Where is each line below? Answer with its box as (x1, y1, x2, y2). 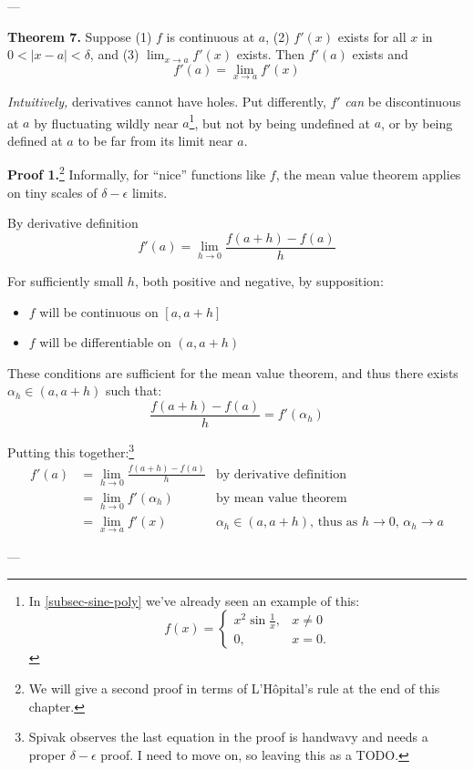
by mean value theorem (215, 491, 347, 505)
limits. (131, 182, 168, 201)
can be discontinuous (345, 92, 461, 110)
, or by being (381, 113, 453, 132)
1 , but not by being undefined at (189, 110, 370, 132)
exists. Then (236, 45, 305, 64)
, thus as (310, 516, 358, 529)
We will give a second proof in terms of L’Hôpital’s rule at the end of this (28, 679, 440, 698)
